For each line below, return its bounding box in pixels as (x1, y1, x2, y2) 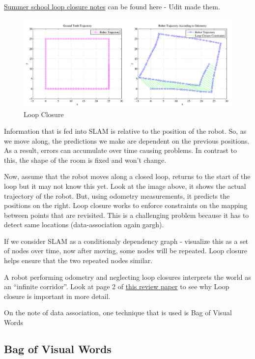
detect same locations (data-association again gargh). (4, 219, 164, 230)
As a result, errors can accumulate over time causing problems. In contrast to (4, 145, 237, 155)
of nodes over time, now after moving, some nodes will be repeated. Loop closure (4, 245, 247, 256)
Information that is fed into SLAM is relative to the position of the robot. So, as (4, 125, 247, 136)
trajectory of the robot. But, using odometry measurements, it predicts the (4, 190, 230, 201)
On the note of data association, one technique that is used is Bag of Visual (4, 307, 232, 318)
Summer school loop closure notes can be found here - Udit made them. (4, 1, 220, 11)
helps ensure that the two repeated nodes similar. (4, 255, 153, 266)
